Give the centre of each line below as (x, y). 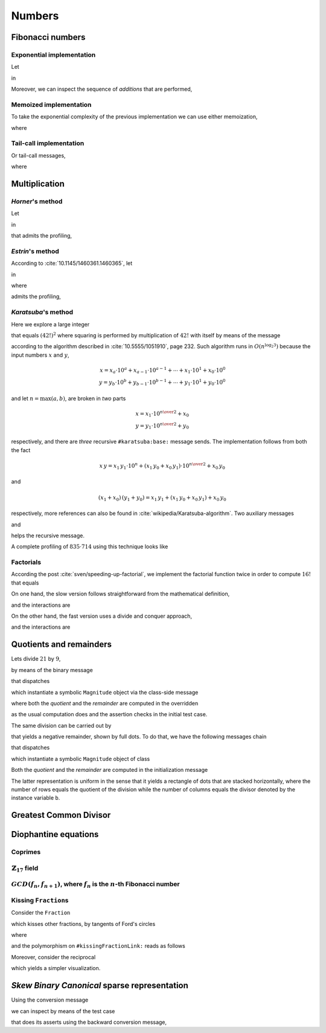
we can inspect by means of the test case (63, 1011)
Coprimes (26, 852)
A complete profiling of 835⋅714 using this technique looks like (90, 546)
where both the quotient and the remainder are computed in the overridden (105, 703)
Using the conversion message (50, 1000)
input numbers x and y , (40, 355)
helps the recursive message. (48, 536)
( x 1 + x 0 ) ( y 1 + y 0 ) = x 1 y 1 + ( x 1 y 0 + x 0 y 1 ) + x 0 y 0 (162, 498)
